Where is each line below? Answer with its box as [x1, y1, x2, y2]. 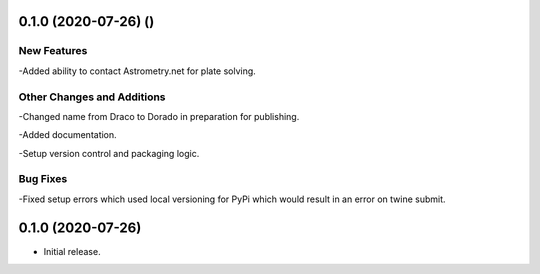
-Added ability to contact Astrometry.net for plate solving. [18, 65, 257, 77]
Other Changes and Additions [18, 90, 166, 104]
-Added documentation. [18, 129, 117, 141]
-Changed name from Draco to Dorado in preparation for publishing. [18, 110, 300, 122]
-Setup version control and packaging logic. [18, 147, 200, 159]
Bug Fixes [18, 172, 68, 186]
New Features [18, 44, 88, 58]
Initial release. [43, 245, 101, 257]
